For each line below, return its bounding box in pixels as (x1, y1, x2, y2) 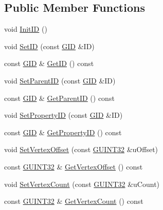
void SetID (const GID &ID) (4, 40, 95, 51)
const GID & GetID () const (4, 58, 94, 69)
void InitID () (4, 24, 47, 34)
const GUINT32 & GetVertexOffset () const (4, 161, 143, 172)
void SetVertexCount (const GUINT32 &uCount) (4, 178, 160, 189)
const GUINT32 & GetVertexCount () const (4, 196, 143, 206)
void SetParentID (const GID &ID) (4, 75, 116, 86)
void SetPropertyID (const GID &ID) (4, 110, 123, 120)
